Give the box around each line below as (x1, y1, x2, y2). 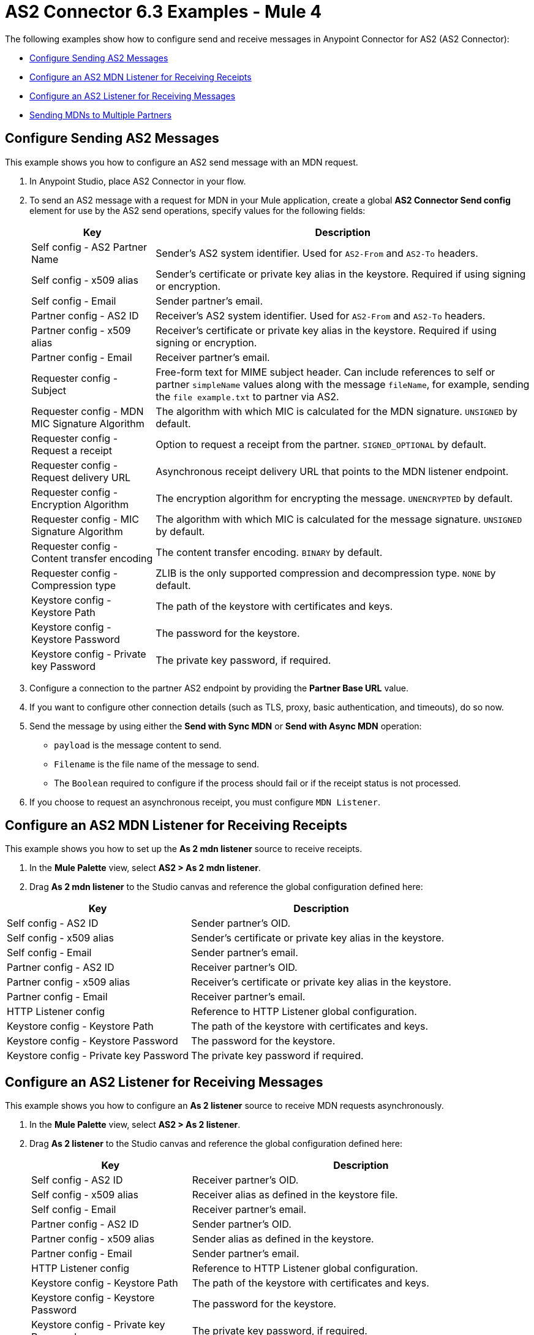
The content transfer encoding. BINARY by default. (156, 546, 383, 558)
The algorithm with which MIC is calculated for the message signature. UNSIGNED (156, 512, 522, 525)
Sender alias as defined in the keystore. (192, 1233, 374, 1246)
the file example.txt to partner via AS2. (156, 390, 339, 403)
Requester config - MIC (31, 512, 139, 525)
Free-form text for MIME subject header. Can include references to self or (156, 365, 495, 378)
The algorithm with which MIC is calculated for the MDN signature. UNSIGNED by (156, 405, 517, 417)
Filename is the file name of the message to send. (54, 758, 260, 769)
